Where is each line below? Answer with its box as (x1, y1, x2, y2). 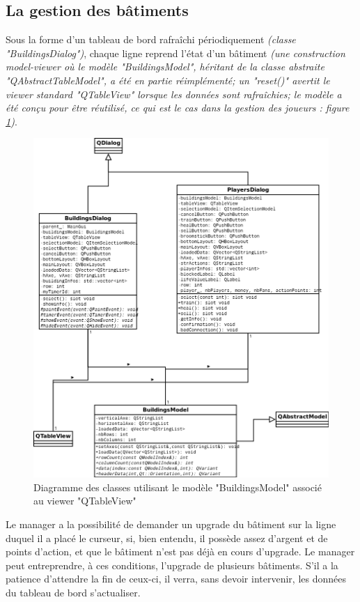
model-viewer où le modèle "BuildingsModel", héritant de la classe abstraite (6, 59, 324, 74)
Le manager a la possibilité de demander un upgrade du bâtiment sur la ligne (6, 517, 336, 531)
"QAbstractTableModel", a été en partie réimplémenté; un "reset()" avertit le (6, 72, 330, 87)
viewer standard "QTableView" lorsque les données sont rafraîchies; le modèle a (6, 86, 342, 101)
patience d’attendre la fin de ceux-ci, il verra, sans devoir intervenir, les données (6, 571, 346, 586)
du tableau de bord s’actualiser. (6, 585, 141, 599)
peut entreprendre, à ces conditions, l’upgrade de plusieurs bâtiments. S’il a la (6, 557, 338, 572)
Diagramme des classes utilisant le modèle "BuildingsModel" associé (33, 479, 322, 494)
